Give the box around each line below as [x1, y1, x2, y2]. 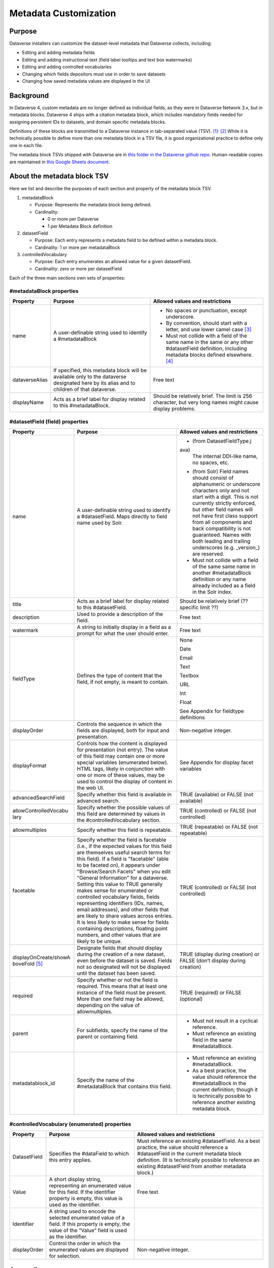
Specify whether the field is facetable [77, 836, 167, 843]
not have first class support [192, 512, 258, 519]
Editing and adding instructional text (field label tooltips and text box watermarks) [22, 56, 192, 63]
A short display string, [49, 1176, 101, 1183]
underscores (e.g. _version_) [192, 544, 260, 551]
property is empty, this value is [49, 1194, 123, 1202]
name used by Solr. [77, 519, 123, 526]
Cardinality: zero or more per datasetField [35, 265, 122, 271]
